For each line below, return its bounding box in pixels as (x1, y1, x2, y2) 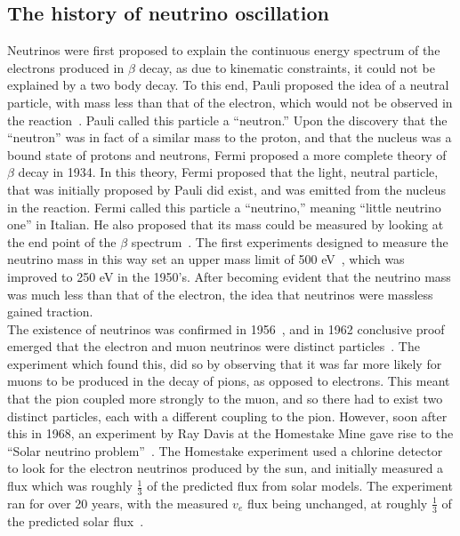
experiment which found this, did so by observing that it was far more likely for (7, 354, 442, 372)
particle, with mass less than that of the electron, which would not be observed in (7, 92, 453, 111)
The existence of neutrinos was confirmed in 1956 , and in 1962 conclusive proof (7, 319, 445, 338)
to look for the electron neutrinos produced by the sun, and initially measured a (7, 459, 444, 477)
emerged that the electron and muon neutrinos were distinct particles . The (7, 337, 420, 356)
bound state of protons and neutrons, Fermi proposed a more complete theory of (7, 145, 447, 164)
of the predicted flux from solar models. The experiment (147, 476, 453, 495)
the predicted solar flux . (7, 511, 144, 530)
